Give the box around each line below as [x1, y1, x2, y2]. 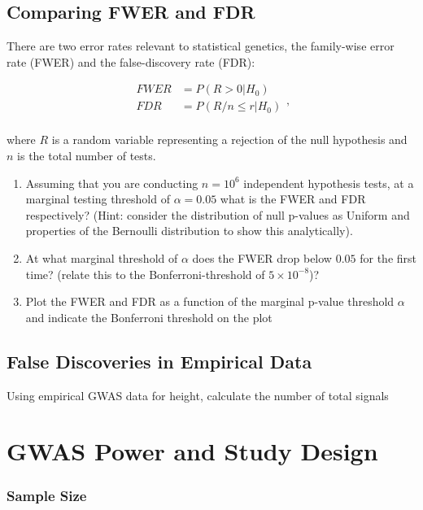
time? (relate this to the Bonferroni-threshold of [25, 265, 265, 282]
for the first [360, 250, 417, 267]
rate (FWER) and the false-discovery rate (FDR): [7, 53, 255, 70]
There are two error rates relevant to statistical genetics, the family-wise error [7, 37, 395, 54]
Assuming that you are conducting [25, 174, 198, 191]
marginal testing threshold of [25, 190, 170, 207]
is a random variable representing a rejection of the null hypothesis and [51, 131, 408, 148]
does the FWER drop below [192, 250, 332, 267]
